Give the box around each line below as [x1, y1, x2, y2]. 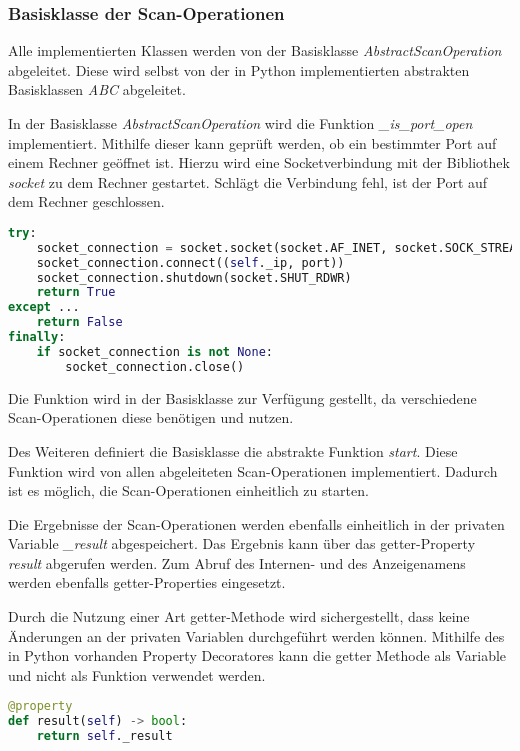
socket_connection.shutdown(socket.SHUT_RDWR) [36, 270, 352, 285]
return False [36, 315, 123, 330]
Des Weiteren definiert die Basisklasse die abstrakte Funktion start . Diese [8, 440, 458, 461]
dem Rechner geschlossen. [8, 191, 165, 212]
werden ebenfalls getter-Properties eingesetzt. [8, 572, 286, 593]
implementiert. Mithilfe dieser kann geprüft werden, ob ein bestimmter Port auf [8, 132, 497, 153]
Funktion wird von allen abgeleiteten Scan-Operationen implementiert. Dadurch [8, 460, 498, 481]
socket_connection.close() [65, 359, 245, 374]
